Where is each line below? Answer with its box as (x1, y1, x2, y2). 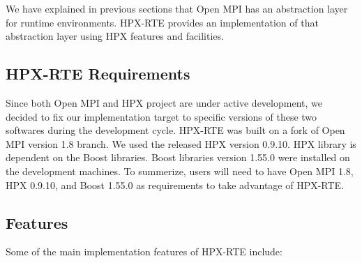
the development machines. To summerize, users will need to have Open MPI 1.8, (6, 163, 354, 178)
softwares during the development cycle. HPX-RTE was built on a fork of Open (6, 123, 345, 137)
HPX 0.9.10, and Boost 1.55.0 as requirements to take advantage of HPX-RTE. (6, 177, 345, 192)
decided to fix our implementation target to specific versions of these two (6, 109, 317, 123)
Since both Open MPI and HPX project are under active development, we (6, 95, 322, 110)
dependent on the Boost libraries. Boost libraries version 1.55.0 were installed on (6, 150, 350, 165)
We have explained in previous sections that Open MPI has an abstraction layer (6, 1, 348, 15)
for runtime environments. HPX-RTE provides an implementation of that (6, 15, 319, 29)
